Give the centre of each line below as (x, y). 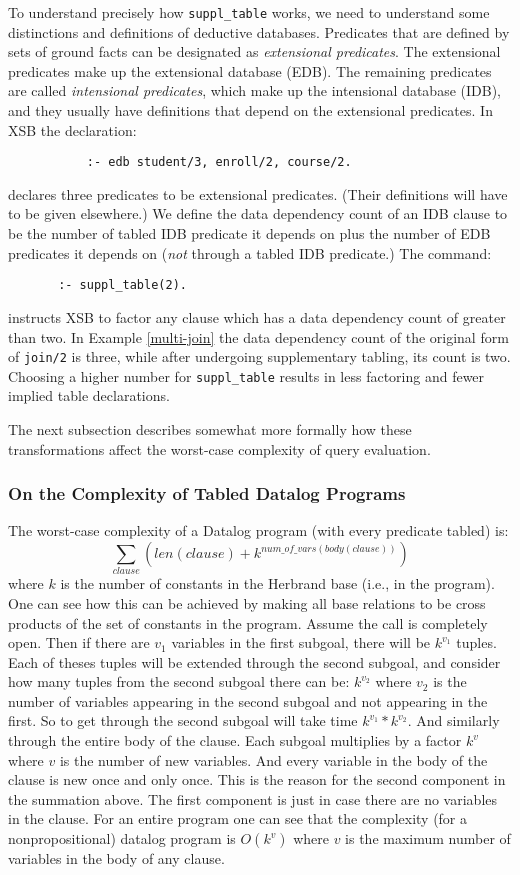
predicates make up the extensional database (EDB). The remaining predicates (250, 70)
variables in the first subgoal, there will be (301, 642)
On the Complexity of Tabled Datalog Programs (207, 493)
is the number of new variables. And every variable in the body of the (273, 759)
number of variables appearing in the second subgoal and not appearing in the (248, 700)
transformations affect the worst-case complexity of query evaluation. (219, 448)
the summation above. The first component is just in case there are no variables (253, 798)
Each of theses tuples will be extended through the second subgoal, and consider (254, 661)
